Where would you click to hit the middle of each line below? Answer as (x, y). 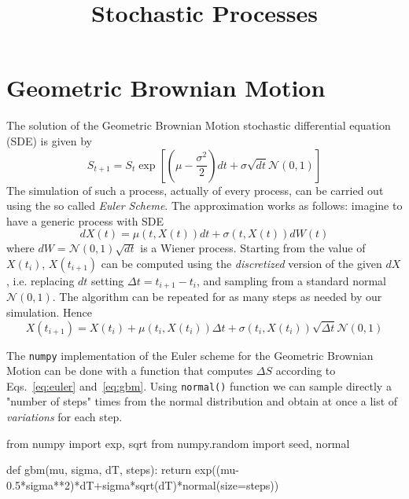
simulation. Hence (49, 312)
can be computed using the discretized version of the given (241, 263)
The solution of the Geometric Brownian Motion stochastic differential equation (199, 125)
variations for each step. (64, 417)
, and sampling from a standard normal (291, 280)
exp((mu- (217, 470)
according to (306, 371)
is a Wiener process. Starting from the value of (253, 248)
